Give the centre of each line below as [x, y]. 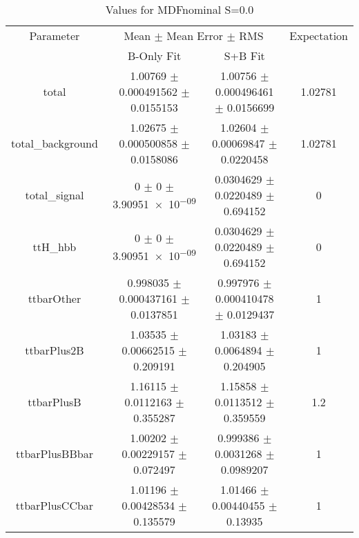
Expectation [319, 36]
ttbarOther [55, 298]
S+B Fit [244, 56]
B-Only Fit [154, 56]
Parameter [55, 36]
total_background [55, 143]
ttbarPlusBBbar [54, 454]
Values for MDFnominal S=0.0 [179, 9]
